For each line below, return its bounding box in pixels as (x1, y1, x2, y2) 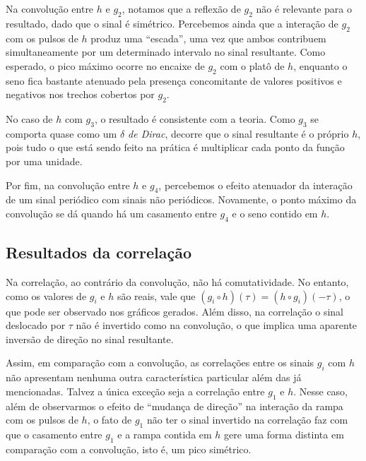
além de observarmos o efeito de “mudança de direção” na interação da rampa (6, 398, 343, 413)
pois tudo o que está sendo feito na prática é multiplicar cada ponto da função (6, 140, 345, 155)
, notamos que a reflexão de (122, 1, 241, 16)
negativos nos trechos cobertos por (6, 87, 155, 102)
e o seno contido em (232, 205, 318, 220)
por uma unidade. (6, 153, 83, 168)
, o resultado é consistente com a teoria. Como (94, 111, 295, 126)
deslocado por (6, 318, 66, 333)
